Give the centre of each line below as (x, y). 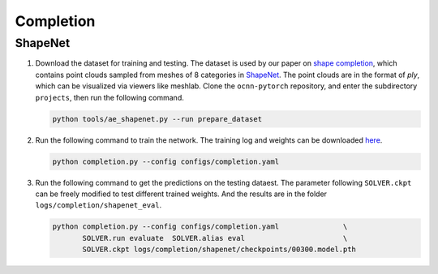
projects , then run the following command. (109, 97)
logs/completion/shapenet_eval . (99, 205)
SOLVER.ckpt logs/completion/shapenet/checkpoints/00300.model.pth (219, 250)
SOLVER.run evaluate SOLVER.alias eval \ (215, 238)
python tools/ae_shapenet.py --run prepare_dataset (157, 119)
